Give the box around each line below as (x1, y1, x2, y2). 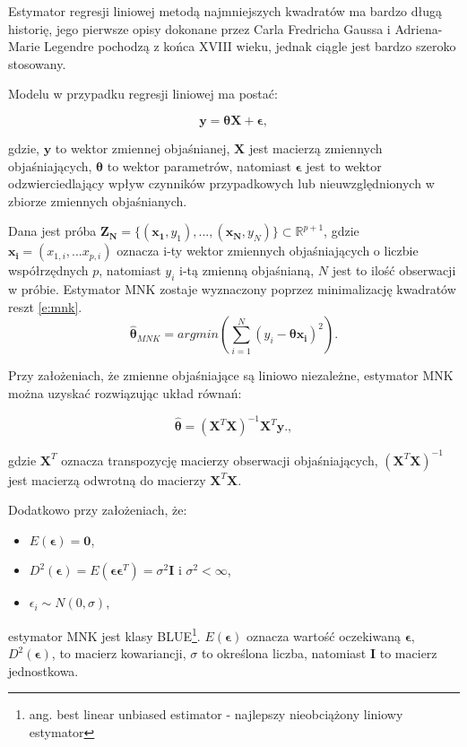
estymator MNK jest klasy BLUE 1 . (8, 623, 201, 645)
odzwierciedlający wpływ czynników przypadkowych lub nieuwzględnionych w (8, 174, 435, 193)
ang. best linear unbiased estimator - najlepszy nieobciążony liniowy (29, 705, 403, 724)
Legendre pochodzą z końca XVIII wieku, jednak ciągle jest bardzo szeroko (44, 37, 456, 56)
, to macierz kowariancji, (51, 644, 186, 663)
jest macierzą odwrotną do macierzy (8, 470, 206, 489)
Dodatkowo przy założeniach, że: (8, 500, 187, 519)
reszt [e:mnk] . (8, 297, 82, 316)
